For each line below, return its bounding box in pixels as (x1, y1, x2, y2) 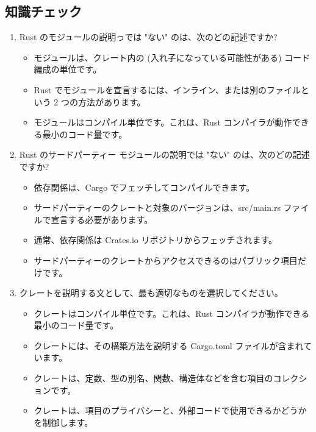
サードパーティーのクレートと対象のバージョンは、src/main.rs (34, 201, 281, 214)
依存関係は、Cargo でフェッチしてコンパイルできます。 (34, 180, 255, 193)
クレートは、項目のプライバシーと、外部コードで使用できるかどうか (34, 404, 307, 417)
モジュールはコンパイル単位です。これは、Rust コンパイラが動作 (34, 116, 292, 129)
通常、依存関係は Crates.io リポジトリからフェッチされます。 (34, 233, 278, 246)
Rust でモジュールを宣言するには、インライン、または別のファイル (34, 83, 301, 96)
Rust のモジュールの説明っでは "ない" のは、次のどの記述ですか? (19, 30, 278, 43)
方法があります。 (77, 95, 146, 108)
